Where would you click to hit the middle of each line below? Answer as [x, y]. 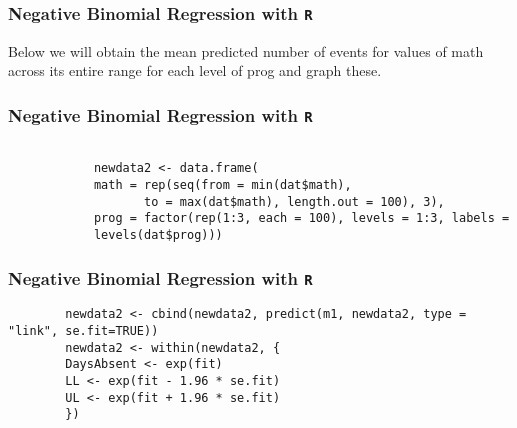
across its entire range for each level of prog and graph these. [195, 70]
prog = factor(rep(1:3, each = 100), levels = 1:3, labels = [301, 218]
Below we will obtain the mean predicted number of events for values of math [246, 50]
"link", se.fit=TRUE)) [83, 331]
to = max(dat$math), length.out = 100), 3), [294, 201]
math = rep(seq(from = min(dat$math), [222, 185]
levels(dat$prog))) [158, 235]
